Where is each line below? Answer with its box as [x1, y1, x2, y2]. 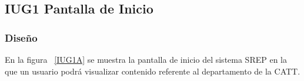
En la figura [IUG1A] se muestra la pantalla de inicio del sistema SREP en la [5, 53, 287, 65]
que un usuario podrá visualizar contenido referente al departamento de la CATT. [5, 65, 300, 77]
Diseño [5, 30, 38, 45]
